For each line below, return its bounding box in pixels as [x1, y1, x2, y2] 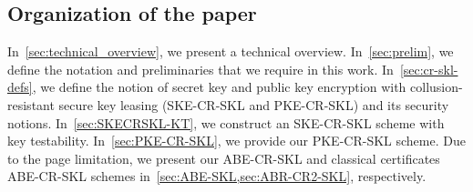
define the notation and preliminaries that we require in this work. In [7, 59, 394, 78]
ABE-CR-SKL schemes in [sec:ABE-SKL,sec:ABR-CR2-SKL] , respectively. [7, 167, 427, 186]
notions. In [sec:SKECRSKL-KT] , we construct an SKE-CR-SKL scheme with [7, 113, 445, 132]
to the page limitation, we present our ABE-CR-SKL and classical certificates [7, 148, 440, 167]
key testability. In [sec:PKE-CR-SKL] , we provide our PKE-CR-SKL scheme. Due [7, 131, 466, 150]
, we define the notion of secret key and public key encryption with [32, 77, 406, 96]
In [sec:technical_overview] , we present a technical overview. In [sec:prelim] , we [7, 42, 454, 61]
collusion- [410, 77, 463, 96]
